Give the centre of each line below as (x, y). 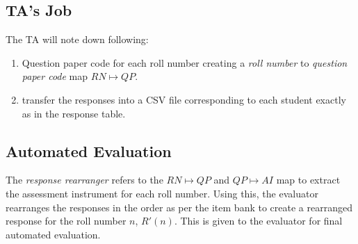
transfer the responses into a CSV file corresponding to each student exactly (184, 99)
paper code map (55, 76)
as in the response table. (74, 113)
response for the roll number (66, 221)
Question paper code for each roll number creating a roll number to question (185, 62)
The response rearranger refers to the (84, 180)
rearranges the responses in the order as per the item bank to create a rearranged (179, 207)
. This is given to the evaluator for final (258, 221)
